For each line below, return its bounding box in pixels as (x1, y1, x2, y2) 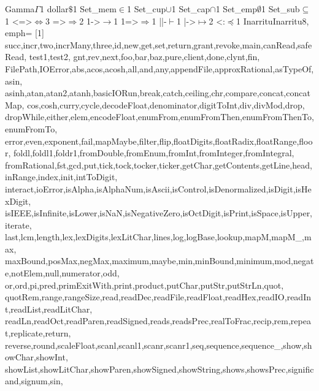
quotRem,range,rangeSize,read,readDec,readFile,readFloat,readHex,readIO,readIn (5, 290, 311, 303)
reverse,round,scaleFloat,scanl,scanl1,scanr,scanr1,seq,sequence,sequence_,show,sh (5, 338, 312, 351)
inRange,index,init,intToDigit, (5, 170, 118, 183)
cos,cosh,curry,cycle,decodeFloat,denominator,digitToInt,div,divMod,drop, (27, 98, 305, 111)
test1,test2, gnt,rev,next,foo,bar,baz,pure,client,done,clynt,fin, (29, 50, 260, 63)
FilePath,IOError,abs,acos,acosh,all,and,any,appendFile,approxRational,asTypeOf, (5, 62, 314, 75)
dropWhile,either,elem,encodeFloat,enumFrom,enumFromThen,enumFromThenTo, (5, 110, 314, 123)
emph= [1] (5, 26, 44, 39)
